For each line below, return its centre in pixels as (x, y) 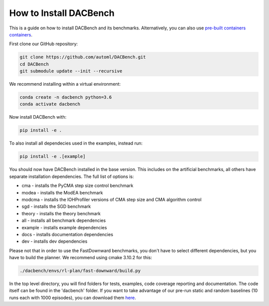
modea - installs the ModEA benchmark (62, 192)
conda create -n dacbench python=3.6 (66, 97)
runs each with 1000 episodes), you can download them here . (73, 298)
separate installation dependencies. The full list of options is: (71, 176)
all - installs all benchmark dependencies (64, 221)
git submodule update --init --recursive (71, 71)
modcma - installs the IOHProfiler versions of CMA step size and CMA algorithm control (112, 199)
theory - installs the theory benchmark (61, 213)
